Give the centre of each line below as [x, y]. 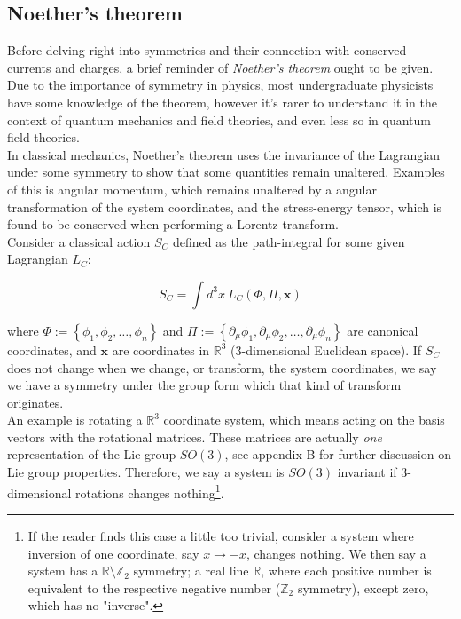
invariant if [367, 472]
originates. [35, 402]
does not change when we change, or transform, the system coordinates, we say [222, 367]
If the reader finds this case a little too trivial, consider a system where [221, 535]
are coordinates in [161, 349]
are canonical [383, 330]
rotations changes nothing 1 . [150, 491]
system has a [63, 571]
